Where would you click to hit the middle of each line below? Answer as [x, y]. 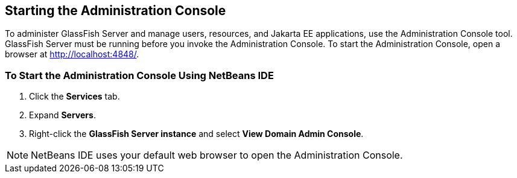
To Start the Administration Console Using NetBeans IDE [139, 75]
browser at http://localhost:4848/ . [72, 54]
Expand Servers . [62, 115]
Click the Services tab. [75, 97]
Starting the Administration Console [116, 11]
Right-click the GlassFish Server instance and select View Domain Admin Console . [196, 134]
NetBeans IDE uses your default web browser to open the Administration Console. [217, 155]
